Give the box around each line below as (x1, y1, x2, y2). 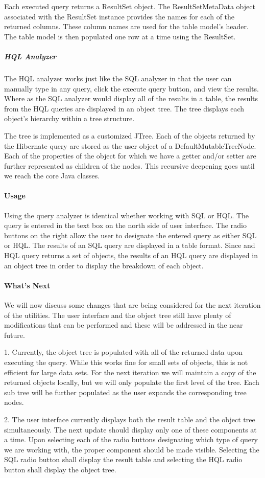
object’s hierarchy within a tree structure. (4, 113, 135, 124)
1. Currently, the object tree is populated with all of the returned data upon (4, 347, 243, 357)
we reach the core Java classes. (4, 170, 100, 181)
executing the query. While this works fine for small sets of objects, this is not (4, 357, 248, 367)
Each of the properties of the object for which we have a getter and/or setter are (4, 150, 256, 161)
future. (4, 329, 25, 340)
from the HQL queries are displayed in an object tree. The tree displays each (4, 103, 245, 113)
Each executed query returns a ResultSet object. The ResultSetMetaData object (4, 1, 255, 11)
